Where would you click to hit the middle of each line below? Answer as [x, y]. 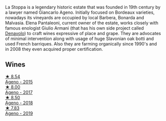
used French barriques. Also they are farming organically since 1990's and [81, 44]
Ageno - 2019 [19, 113]
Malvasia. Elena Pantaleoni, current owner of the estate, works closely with [82, 23]
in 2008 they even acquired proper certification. [54, 49]
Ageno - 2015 [19, 81]
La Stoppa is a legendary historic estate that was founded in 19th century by [83, 7]
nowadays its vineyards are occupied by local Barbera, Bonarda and [75, 18]
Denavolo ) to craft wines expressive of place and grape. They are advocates [83, 33]
